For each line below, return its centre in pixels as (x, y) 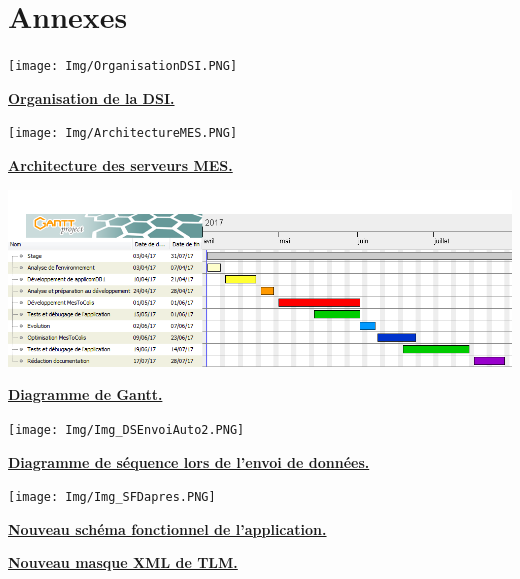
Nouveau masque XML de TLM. (123, 562)
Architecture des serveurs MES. (120, 165)
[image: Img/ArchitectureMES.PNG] (123, 133)
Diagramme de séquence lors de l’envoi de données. (189, 461)
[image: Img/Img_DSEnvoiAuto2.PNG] (126, 429)
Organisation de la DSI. (91, 97)
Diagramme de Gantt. (85, 394)
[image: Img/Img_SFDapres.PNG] (112, 497)
